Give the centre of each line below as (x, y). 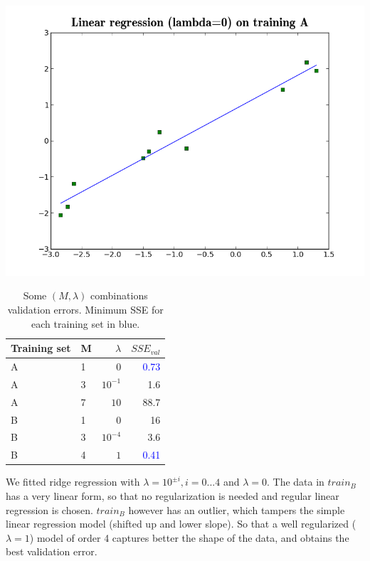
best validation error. (52, 551)
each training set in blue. (86, 323)
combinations (119, 295)
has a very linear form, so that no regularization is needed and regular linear (173, 495)
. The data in (295, 482)
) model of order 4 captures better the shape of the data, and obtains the (189, 537)
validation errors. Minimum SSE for (85, 310)
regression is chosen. (49, 509)
